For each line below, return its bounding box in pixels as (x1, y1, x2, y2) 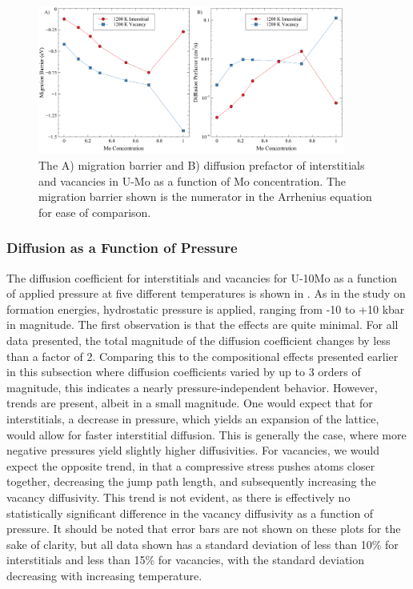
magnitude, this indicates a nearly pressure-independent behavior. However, (6, 379, 378, 395)
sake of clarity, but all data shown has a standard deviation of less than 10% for (6, 535, 399, 552)
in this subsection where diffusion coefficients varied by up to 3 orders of (6, 363, 361, 380)
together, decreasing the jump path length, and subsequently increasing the (6, 473, 376, 490)
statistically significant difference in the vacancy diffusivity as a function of (6, 504, 374, 521)
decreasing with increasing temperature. (6, 567, 202, 583)
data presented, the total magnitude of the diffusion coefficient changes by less (6, 332, 391, 349)
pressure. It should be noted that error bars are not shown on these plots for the (6, 520, 401, 537)
